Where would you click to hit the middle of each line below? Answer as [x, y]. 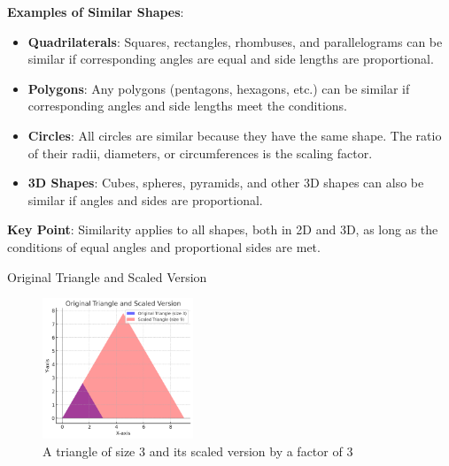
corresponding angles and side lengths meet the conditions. [187, 106]
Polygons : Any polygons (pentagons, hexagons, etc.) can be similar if [219, 88]
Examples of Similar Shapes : [96, 11]
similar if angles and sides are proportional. [145, 199]
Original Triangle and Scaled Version [107, 276]
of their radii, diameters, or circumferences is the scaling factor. [200, 153]
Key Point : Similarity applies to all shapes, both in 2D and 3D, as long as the [223, 229]
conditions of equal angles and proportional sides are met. [164, 246]
